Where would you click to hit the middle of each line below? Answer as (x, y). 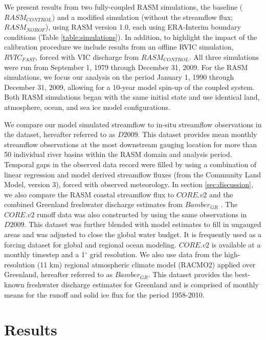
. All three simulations (224, 56)
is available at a (236, 244)
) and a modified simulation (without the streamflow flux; (142, 17)
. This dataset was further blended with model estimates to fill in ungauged (143, 224)
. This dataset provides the (190, 274)
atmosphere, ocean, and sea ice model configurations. (87, 107)
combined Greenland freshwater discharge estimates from (94, 204)
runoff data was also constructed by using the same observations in (142, 214)
